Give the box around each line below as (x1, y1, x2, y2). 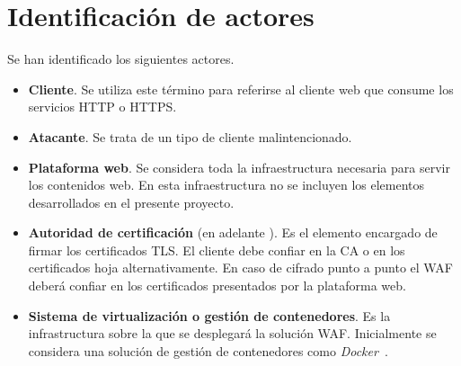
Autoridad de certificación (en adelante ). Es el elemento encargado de (28, 223, 438, 242)
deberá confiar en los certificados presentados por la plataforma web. (28, 276, 406, 295)
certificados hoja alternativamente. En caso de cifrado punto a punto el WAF (28, 258, 453, 277)
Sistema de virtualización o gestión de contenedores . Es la (28, 306, 391, 325)
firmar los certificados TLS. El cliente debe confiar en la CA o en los (28, 240, 405, 259)
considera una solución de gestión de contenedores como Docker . (28, 341, 388, 360)
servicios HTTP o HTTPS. (28, 97, 177, 116)
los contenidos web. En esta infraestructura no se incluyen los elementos (28, 175, 425, 194)
